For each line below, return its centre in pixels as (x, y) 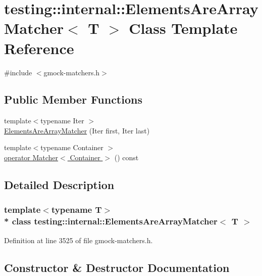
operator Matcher (31, 157)
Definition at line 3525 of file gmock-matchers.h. (78, 240)
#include (18, 72)
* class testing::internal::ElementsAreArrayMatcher (111, 221)
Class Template (183, 28)
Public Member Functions (73, 99)
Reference (39, 48)
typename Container (72, 147)
